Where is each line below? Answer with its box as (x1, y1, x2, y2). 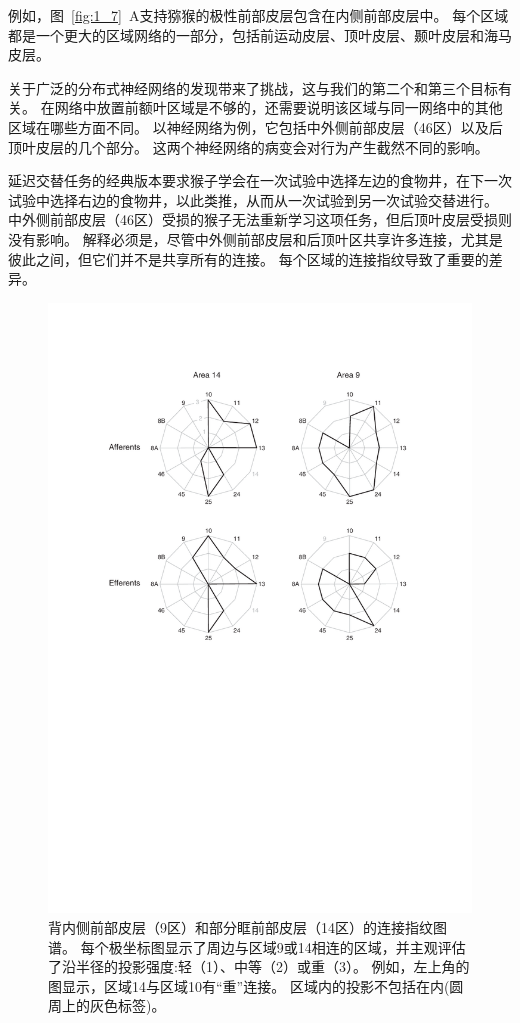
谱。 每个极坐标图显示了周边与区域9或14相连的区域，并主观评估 (48, 936, 466, 957)
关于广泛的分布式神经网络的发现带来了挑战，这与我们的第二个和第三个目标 (8, 77, 498, 98)
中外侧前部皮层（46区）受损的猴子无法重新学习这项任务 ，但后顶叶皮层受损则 (8, 209, 512, 230)
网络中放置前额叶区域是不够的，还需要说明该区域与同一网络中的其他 (54, 97, 503, 118)
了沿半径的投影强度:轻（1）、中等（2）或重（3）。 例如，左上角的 (48, 956, 470, 977)
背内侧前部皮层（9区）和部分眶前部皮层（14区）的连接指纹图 (48, 916, 447, 937)
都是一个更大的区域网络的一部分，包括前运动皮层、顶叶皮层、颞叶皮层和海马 (8, 24, 512, 45)
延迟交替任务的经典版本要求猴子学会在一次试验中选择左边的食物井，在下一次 (8, 170, 512, 191)
